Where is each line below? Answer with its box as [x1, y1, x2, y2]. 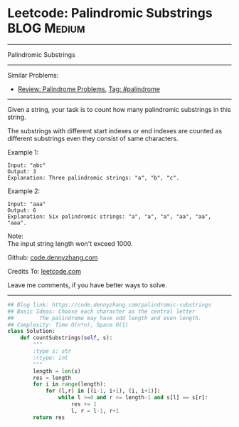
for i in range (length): [33, 381, 107, 388]
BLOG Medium [7, 20, 85, 36]
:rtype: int [33, 354, 69, 361]
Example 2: [7, 187, 41, 195]
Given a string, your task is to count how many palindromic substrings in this [7, 105, 231, 113]
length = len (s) [33, 367, 81, 375]
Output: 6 [7, 207, 37, 214]
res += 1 [70, 401, 97, 408]
